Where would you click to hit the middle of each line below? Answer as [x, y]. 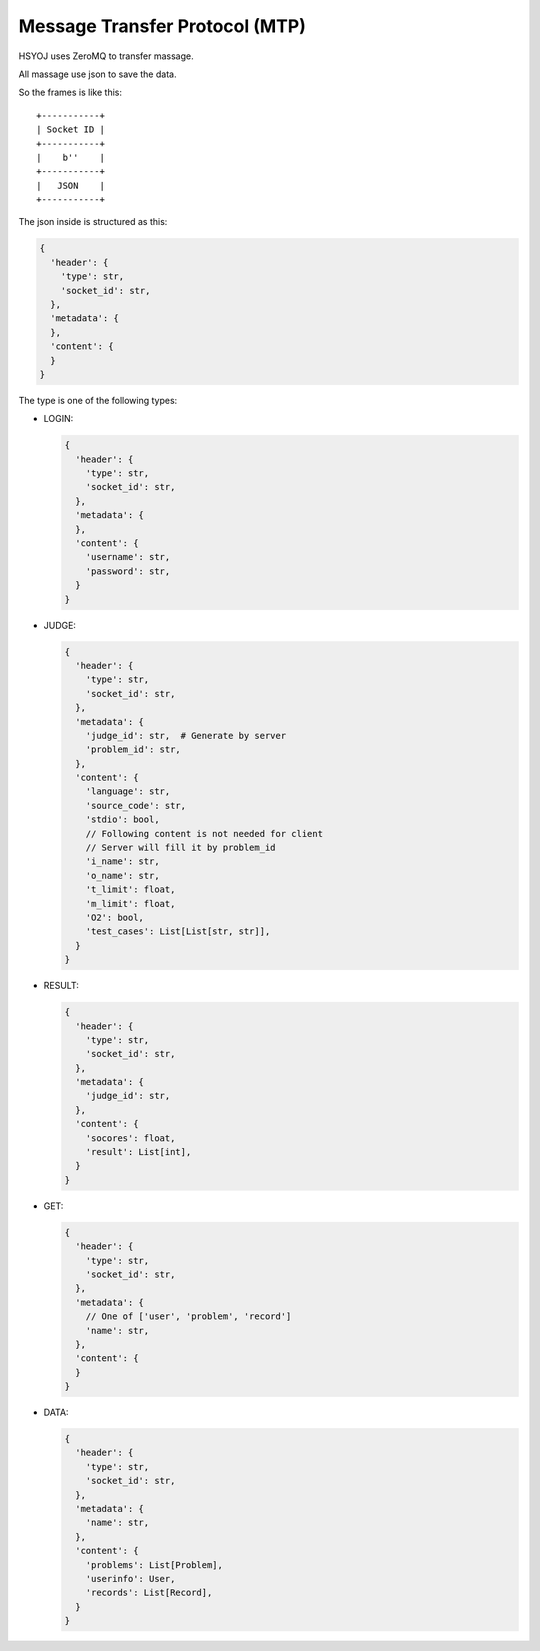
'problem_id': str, [133, 749]
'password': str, [128, 571]
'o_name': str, [122, 875]
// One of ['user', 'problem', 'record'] [188, 1316]
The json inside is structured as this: [93, 222]
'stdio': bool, [122, 819]
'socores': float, [130, 1138]
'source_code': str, [136, 805]
